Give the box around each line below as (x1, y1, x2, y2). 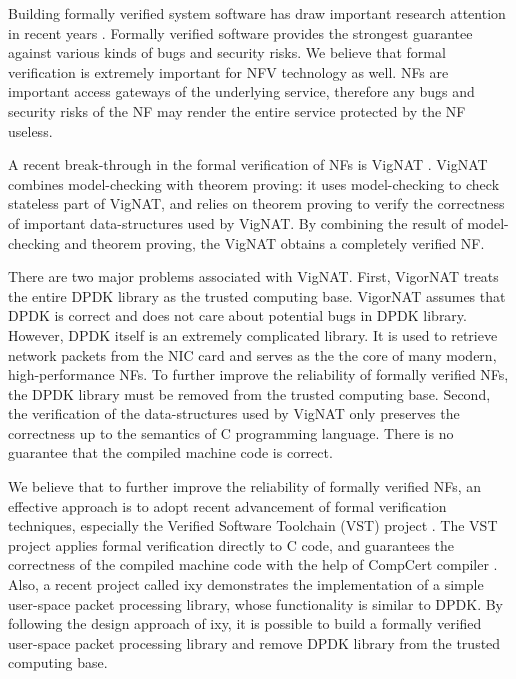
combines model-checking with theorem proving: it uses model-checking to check (8, 173, 500, 194)
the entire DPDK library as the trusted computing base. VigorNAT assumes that (8, 285, 506, 306)
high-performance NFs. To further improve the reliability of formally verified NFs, (8, 364, 509, 385)
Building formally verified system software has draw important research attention (8, 3, 506, 23)
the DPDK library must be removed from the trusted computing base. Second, (8, 383, 491, 404)
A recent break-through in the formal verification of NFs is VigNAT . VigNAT (8, 154, 488, 175)
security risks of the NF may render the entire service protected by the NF (8, 100, 466, 121)
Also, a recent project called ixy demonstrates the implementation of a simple (8, 574, 484, 595)
